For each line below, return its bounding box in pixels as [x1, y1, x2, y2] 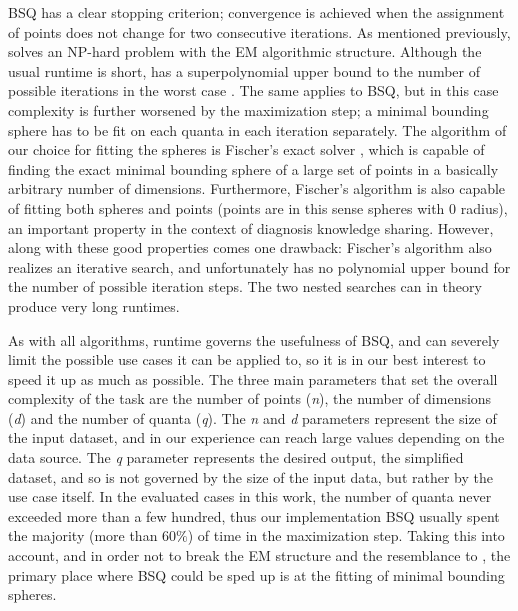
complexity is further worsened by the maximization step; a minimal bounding [8, 99, 489, 120]
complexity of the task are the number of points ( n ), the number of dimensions [8, 388, 492, 409]
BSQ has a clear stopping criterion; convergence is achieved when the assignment [8, 2, 505, 22]
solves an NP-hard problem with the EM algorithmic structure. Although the [8, 41, 482, 62]
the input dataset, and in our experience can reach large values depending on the [8, 427, 505, 448]
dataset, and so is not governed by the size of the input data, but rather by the [8, 466, 493, 487]
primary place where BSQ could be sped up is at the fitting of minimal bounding [8, 564, 505, 585]
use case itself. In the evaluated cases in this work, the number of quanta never [8, 486, 492, 507]
